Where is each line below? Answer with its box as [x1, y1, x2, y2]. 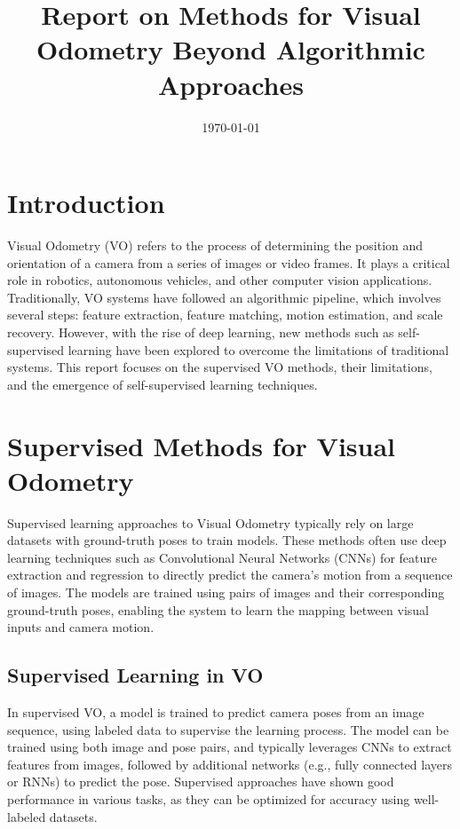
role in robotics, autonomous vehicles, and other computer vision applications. [7, 271, 432, 289]
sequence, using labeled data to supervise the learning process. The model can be [7, 720, 449, 738]
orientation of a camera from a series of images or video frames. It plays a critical [7, 253, 450, 272]
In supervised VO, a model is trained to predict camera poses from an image [7, 703, 424, 722]
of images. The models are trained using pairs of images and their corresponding [7, 583, 445, 602]
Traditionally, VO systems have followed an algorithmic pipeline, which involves [7, 288, 441, 306]
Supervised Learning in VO [7, 661, 264, 689]
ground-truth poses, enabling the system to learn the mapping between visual [7, 600, 429, 619]
